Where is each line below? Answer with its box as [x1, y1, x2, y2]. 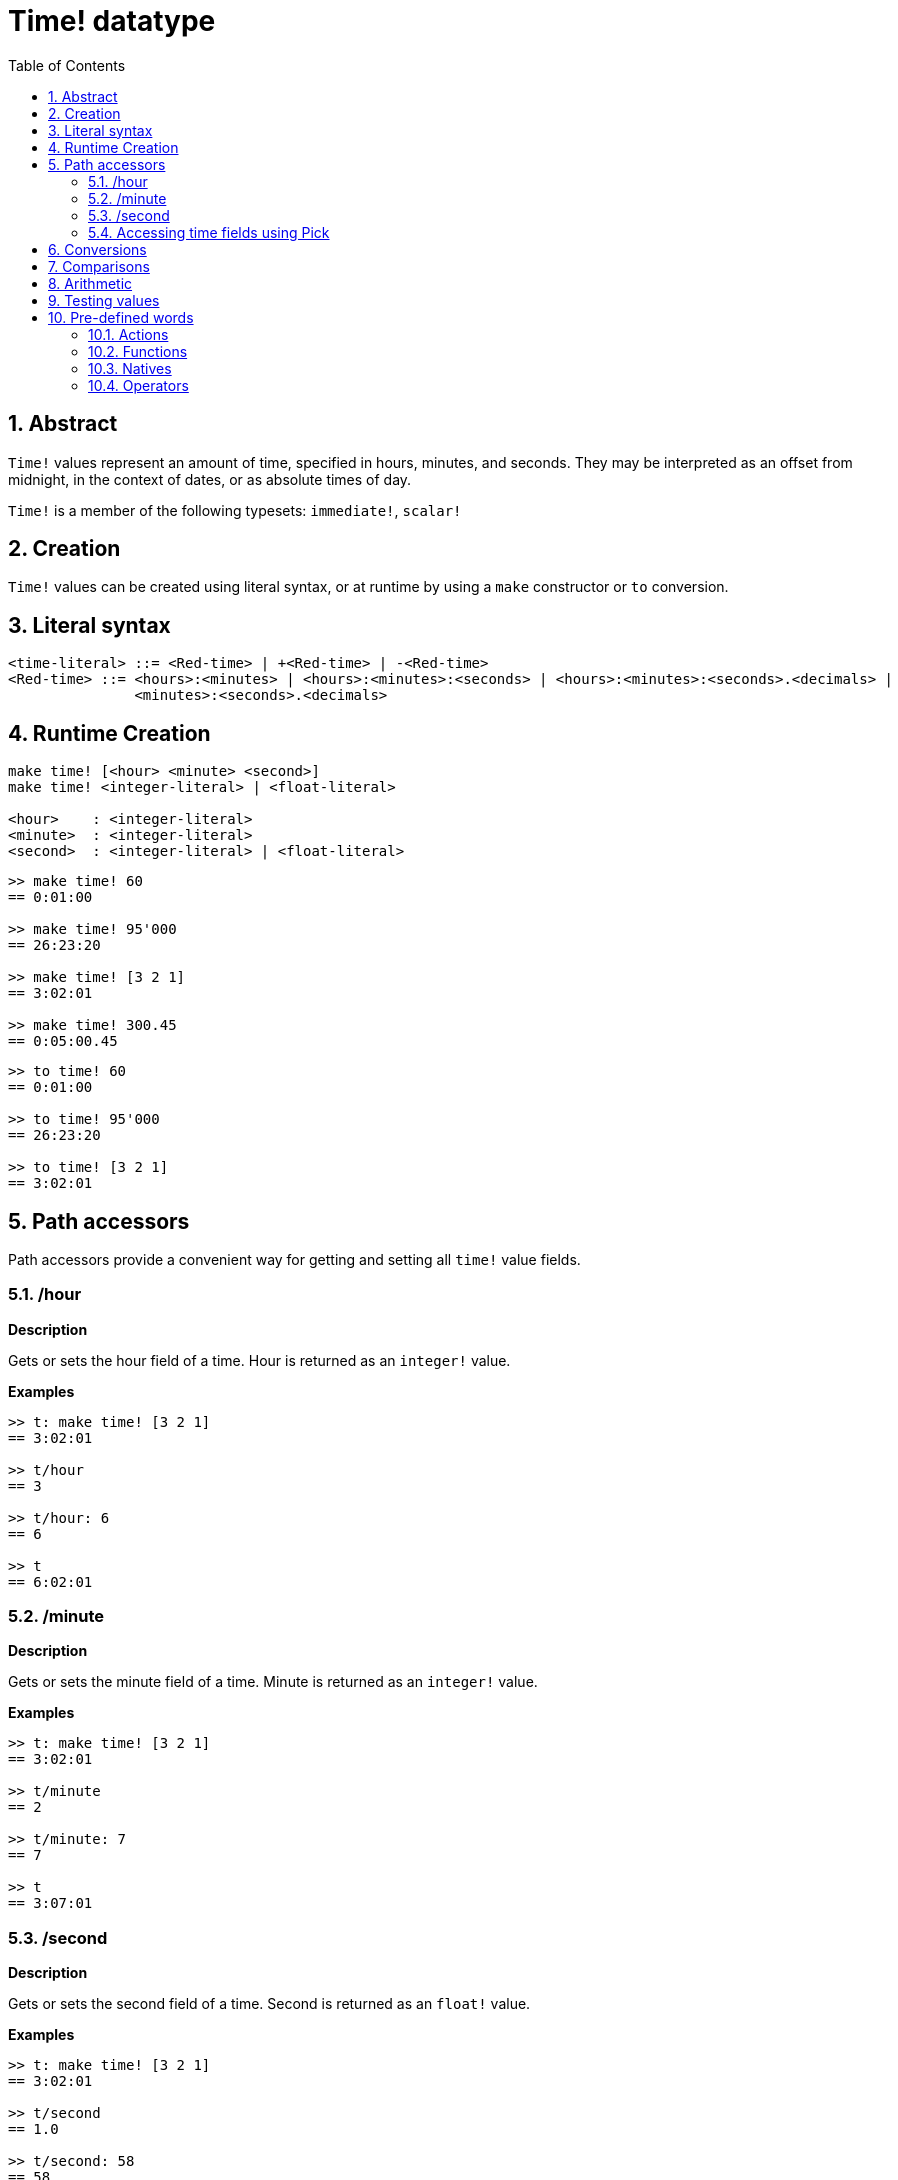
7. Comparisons [48, 257, 150, 275]
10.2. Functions [88, 342, 188, 360]
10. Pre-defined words [48, 308, 194, 326]
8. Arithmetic [48, 274, 133, 292]
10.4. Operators [88, 376, 189, 394]
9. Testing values [48, 291, 160, 309]
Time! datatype [8, 4, 216, 38]
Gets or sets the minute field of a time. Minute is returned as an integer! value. [8, 1673, 538, 1691]
